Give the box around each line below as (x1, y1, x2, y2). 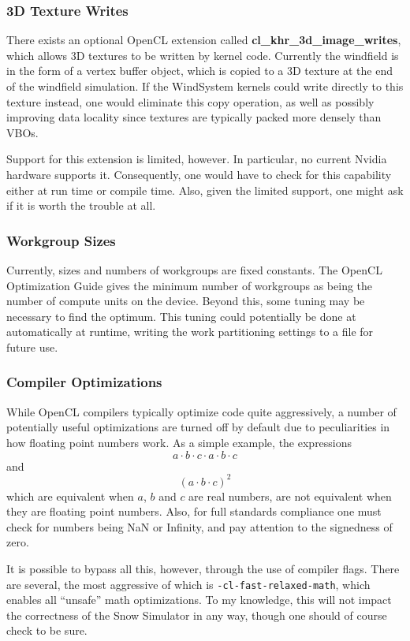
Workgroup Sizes (6, 230, 116, 250)
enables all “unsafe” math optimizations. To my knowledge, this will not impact (6, 591, 392, 608)
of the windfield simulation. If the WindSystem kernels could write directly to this (6, 78, 404, 94)
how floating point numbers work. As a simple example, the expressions (6, 434, 352, 450)
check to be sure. (6, 622, 88, 639)
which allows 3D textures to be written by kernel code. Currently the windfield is (6, 47, 399, 63)
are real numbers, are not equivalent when (188, 487, 392, 504)
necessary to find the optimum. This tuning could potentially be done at (6, 307, 356, 324)
